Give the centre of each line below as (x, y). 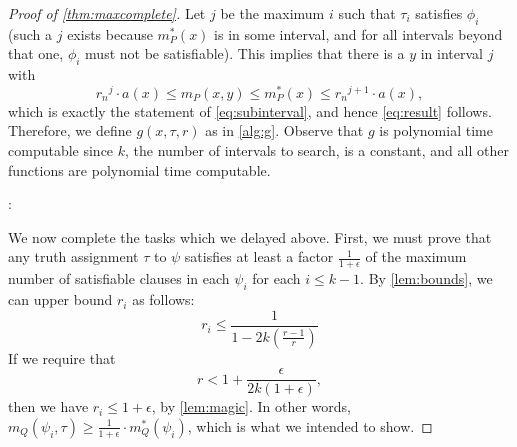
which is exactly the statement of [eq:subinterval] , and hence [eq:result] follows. (250, 110)
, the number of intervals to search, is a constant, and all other (317, 150)
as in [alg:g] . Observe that (284, 130)
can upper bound (60, 299)
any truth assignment (73, 256)
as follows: (163, 299)
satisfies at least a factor (259, 256)
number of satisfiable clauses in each (119, 278)
